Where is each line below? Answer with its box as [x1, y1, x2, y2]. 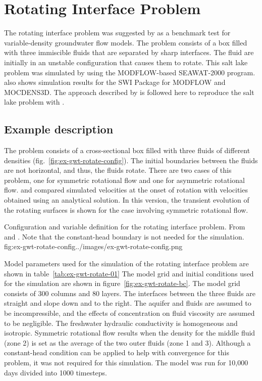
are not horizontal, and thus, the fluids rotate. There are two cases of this [4, 165, 232, 175]
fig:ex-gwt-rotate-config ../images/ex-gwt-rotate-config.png [4, 241, 183, 252]
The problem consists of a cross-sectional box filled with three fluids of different [4, 145, 250, 156]
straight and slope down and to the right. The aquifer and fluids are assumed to [4, 298, 251, 308]
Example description [4, 121, 114, 137]
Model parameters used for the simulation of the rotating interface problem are [4, 258, 249, 269]
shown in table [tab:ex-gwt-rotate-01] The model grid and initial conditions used [4, 268, 254, 278]
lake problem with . [4, 97, 65, 107]
